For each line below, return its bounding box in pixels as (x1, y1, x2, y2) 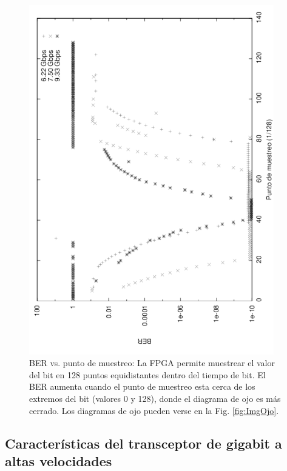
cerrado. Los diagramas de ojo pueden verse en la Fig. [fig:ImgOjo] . (29, 404, 279, 416)
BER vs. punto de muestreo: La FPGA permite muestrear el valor (29, 356, 275, 369)
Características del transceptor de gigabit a (5, 433, 282, 452)
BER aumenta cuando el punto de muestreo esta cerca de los (29, 380, 255, 393)
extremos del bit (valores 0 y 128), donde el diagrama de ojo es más (29, 392, 281, 404)
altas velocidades (5, 451, 112, 470)
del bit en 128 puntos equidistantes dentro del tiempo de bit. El (29, 368, 266, 381)
